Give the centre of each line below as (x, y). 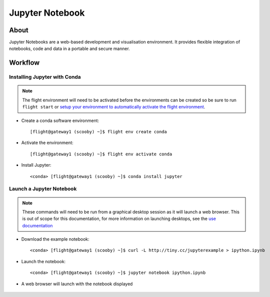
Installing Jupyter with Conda (45, 77)
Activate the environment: (47, 143)
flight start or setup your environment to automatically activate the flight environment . (114, 107)
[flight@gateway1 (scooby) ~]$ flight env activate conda (101, 154)
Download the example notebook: (55, 239)
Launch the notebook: (43, 261)
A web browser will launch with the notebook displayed (77, 284)
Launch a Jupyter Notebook (43, 189)
